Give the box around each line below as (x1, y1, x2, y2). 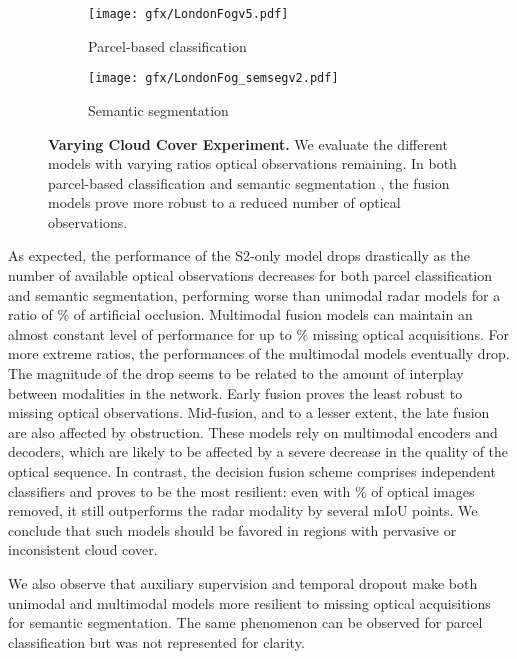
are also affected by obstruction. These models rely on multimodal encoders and (8, 421, 498, 442)
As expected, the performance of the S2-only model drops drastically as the (8, 245, 471, 266)
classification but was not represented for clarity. (8, 631, 305, 652)
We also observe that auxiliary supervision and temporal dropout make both (8, 572, 478, 593)
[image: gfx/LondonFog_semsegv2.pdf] (88, 71, 339, 86)
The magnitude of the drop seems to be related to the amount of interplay (8, 363, 464, 384)
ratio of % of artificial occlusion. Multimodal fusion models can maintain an (8, 304, 473, 325)
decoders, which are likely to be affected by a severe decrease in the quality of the (8, 441, 509, 462)
